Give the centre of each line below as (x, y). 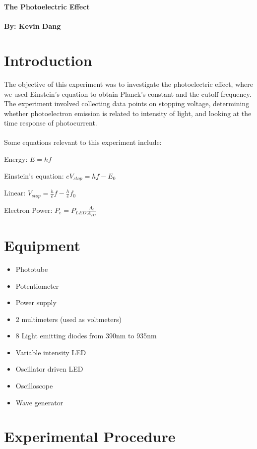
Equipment (42, 245)
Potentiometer (37, 286)
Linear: (15, 193)
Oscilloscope (34, 386)
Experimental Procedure (90, 436)
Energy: (16, 159)
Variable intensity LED (51, 352)
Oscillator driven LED (49, 369)
